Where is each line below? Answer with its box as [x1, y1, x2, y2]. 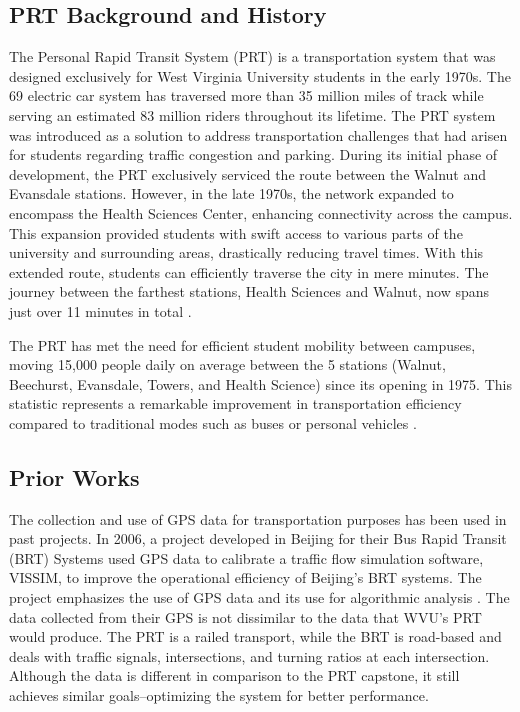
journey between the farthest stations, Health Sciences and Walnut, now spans [9, 281, 490, 302]
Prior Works [9, 461, 140, 492]
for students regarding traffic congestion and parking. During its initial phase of [9, 144, 498, 165]
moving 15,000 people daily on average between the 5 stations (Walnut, [9, 354, 446, 375]
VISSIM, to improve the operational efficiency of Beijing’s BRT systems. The [9, 567, 482, 588]
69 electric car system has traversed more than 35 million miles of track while [9, 85, 484, 106]
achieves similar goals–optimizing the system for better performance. [9, 685, 429, 706]
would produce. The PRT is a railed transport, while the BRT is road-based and [9, 626, 502, 647]
